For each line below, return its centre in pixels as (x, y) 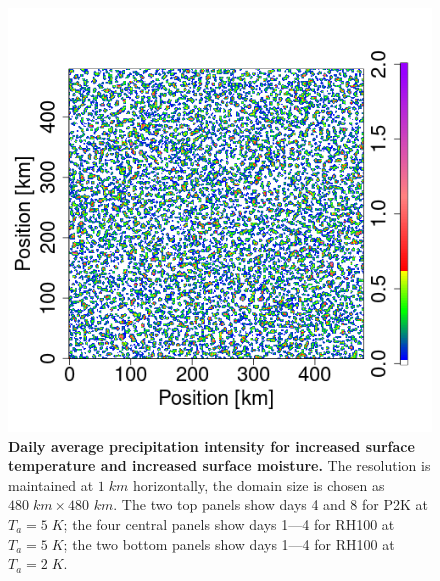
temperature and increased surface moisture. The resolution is (219, 465)
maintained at (51, 484)
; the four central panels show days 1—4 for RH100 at (229, 523)
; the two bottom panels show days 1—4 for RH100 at (229, 543)
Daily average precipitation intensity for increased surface (211, 445)
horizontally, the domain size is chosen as (258, 484)
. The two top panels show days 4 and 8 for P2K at (270, 504)
